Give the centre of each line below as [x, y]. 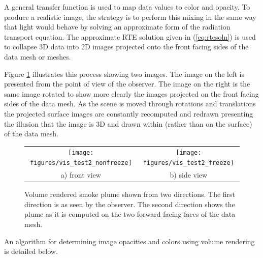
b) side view [189, 175]
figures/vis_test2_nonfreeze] [81, 163]
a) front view [81, 175]
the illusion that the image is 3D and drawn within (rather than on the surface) [128, 123]
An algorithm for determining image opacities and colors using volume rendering [129, 241]
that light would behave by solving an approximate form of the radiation [117, 27]
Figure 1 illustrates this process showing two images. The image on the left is [124, 74]
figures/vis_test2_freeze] [188, 163]
